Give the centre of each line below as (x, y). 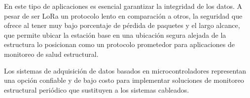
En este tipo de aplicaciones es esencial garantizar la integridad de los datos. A (123, 6)
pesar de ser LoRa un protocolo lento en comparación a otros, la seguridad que (123, 15)
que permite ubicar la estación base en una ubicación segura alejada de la (115, 35)
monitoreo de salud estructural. (51, 54)
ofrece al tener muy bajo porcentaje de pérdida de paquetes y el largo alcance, (122, 25)
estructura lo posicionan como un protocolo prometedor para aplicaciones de (119, 44)
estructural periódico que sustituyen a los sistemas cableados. (97, 89)
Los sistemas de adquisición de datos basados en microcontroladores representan (125, 70)
